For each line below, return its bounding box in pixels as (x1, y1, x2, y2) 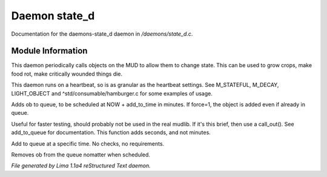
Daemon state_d (11, 9, 95, 22)
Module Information (11, 46, 88, 56)
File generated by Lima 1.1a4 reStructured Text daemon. (11, 162, 151, 169)
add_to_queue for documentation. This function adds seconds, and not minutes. (11, 129, 211, 136)
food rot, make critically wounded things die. (11, 70, 123, 77)
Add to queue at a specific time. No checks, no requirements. (11, 140, 165, 147)
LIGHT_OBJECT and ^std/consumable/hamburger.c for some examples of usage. (11, 89, 213, 97)
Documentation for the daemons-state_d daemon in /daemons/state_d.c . (11, 30, 193, 37)
